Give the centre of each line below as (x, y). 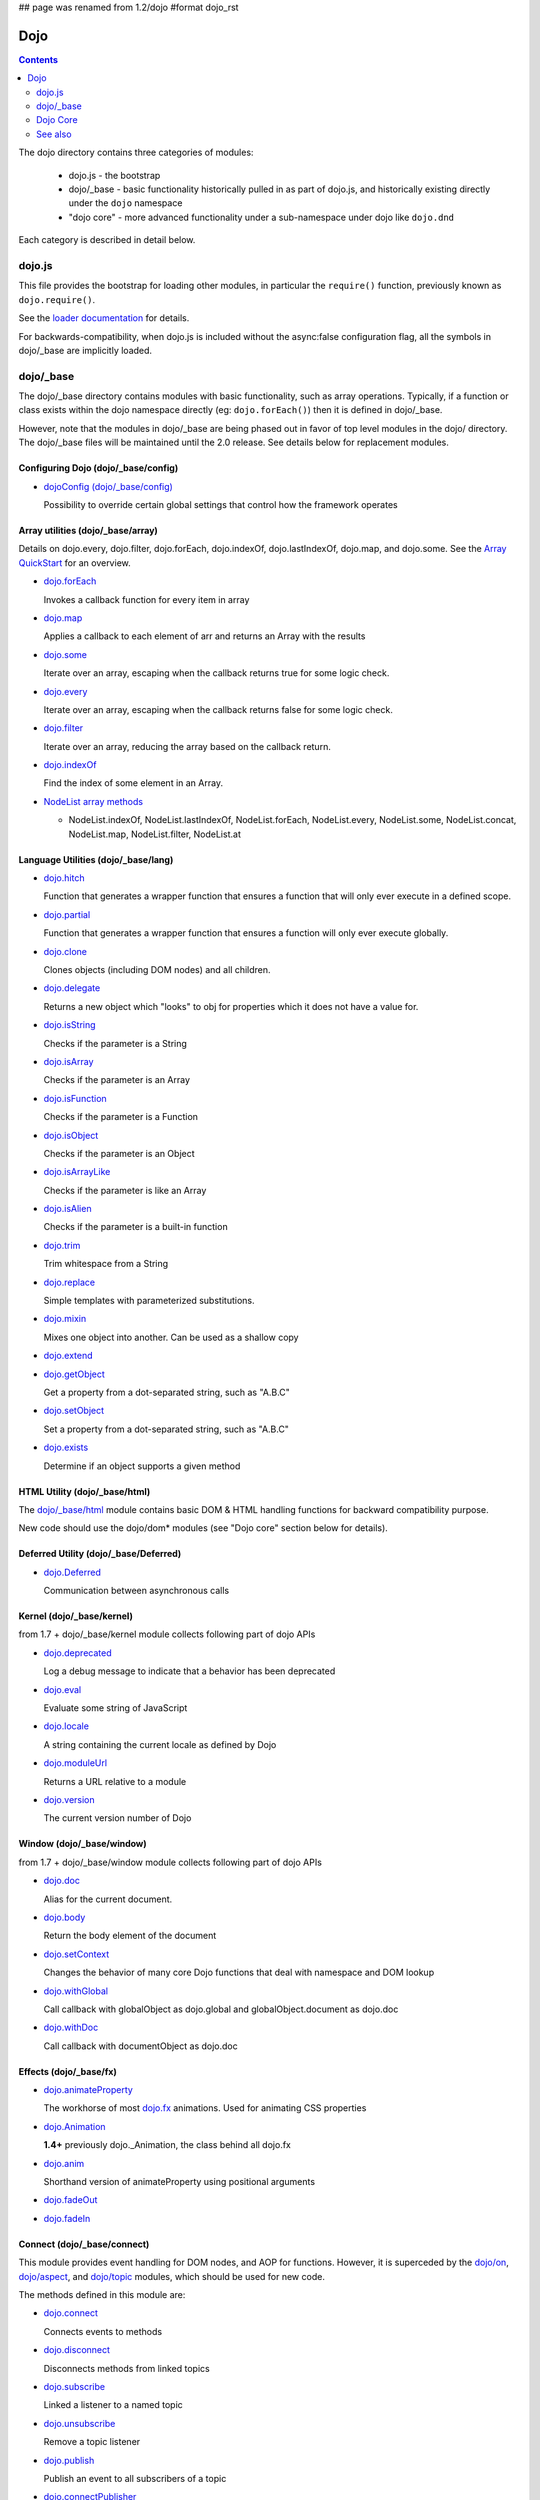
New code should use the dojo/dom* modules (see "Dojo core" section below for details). (203, 1528)
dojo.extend (68, 1356)
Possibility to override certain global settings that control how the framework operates (221, 504)
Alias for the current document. (108, 1899)
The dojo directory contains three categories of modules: (136, 152)
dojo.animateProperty (88, 2090)
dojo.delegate (72, 988)
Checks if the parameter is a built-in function (136, 1227)
